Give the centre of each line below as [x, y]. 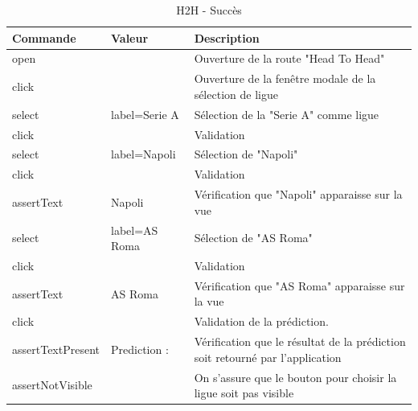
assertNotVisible [52, 385]
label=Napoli [143, 154]
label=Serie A [145, 114]
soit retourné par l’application [268, 357]
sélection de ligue [236, 94]
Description [227, 37]
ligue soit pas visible [244, 393]
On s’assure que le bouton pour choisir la [295, 377]
